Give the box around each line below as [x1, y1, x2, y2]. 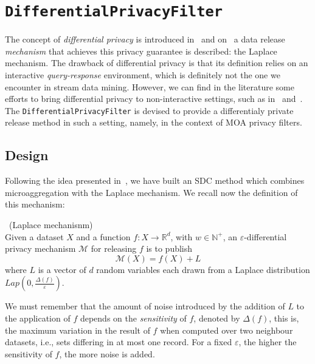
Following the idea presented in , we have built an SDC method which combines [5, 174, 305, 187]
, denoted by [193, 312, 240, 325]
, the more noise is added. [59, 347, 155, 360]
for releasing [91, 242, 137, 255]
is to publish [146, 242, 193, 255]
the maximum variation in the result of [5, 323, 150, 336]
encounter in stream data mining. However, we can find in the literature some [5, 80, 294, 93]
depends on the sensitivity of [80, 312, 187, 325]
